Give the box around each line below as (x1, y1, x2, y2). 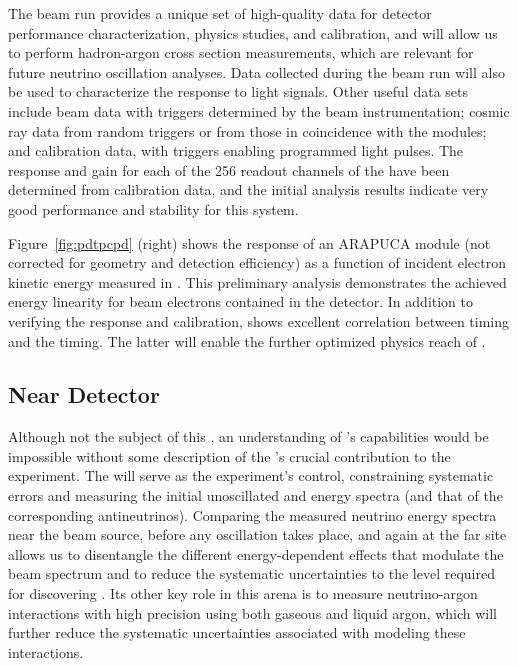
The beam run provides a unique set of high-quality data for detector (8, 3, 432, 23)
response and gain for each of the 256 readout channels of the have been (8, 159, 450, 180)
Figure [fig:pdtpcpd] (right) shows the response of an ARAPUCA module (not (8, 232, 491, 253)
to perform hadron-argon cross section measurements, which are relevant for (8, 42, 474, 63)
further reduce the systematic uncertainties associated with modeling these (8, 622, 466, 643)
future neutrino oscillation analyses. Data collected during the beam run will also (8, 61, 505, 82)
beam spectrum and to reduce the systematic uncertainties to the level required (8, 563, 495, 584)
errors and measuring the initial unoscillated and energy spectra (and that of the (8, 485, 503, 506)
